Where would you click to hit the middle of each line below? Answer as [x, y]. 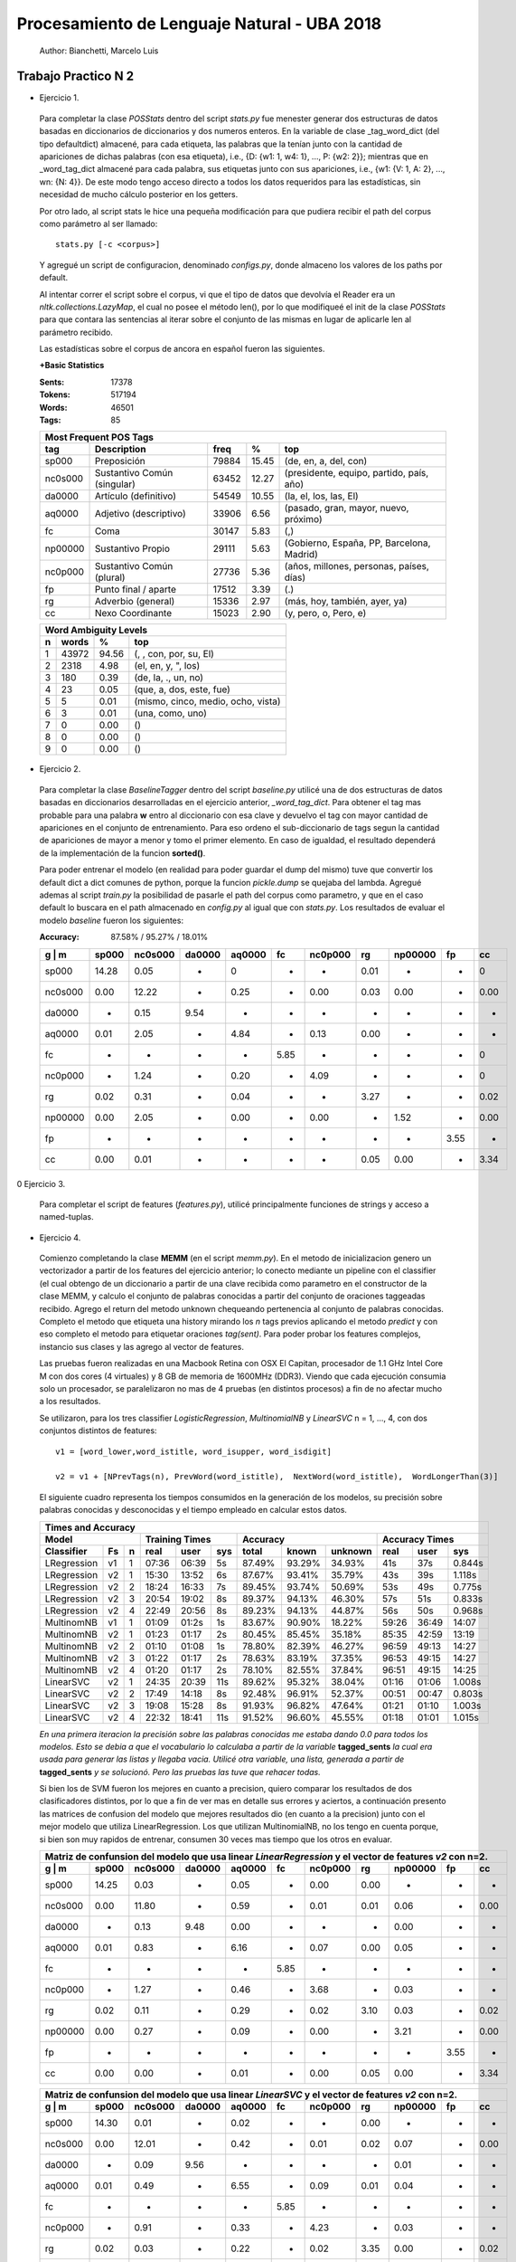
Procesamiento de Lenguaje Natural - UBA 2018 [199, 24]
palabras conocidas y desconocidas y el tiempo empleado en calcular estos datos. [193, 1510]
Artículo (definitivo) [135, 496]
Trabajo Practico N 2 [75, 76]
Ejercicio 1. [59, 98]
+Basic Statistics [72, 366]
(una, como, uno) [171, 713]
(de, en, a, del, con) [326, 461]
